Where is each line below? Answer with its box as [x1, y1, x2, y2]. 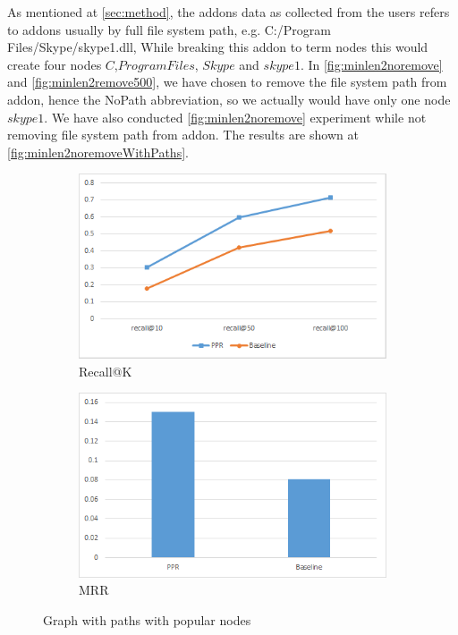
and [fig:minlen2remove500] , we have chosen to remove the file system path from [7, 72, 447, 91]
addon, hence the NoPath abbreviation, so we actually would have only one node [7, 89, 451, 108]
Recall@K [79, 361, 132, 380]
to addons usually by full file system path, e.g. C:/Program [7, 20, 331, 38]
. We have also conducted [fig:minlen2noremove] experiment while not [44, 107, 427, 126]
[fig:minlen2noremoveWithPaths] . [7, 142, 189, 161]
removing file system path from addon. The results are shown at [7, 125, 359, 144]
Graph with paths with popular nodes [43, 611, 251, 630]
